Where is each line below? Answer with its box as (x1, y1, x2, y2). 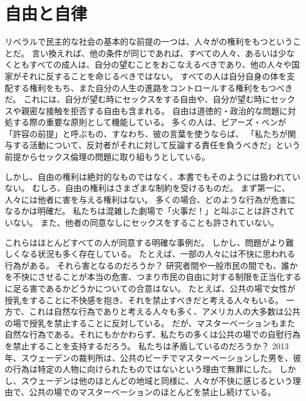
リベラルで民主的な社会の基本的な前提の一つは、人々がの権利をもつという (5, 35, 293, 48)
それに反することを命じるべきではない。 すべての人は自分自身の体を (21, 69, 287, 82)
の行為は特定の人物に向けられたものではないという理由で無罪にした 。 (5, 363, 277, 375)
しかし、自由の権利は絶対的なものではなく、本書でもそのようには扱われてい (5, 170, 301, 182)
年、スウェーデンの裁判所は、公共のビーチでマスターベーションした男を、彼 (5, 351, 301, 363)
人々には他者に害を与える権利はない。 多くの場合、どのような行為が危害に (5, 193, 296, 205)
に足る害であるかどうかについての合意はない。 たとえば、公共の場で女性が (5, 282, 296, 294)
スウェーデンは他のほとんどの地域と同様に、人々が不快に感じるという (21, 374, 293, 386)
